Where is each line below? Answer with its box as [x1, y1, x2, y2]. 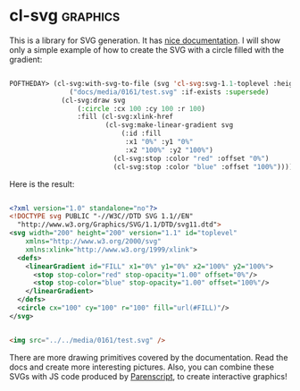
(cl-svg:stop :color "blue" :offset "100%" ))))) [112, 162, 297, 171]
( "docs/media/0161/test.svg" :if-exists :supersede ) [69, 87, 270, 97]
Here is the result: [9, 178, 75, 189]
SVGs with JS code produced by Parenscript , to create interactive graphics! [9, 370, 287, 381]
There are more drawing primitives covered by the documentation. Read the [9, 352, 288, 362]
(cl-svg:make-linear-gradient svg [104, 121, 234, 130]
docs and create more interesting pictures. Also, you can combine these [9, 361, 275, 372]
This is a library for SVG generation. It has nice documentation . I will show [9, 35, 281, 46]
